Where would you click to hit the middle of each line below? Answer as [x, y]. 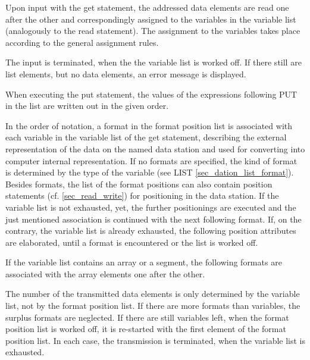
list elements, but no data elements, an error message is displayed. [126, 73]
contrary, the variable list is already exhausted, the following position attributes [151, 231]
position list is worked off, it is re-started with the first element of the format [146, 329]
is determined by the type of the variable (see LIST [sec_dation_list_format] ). [150, 172]
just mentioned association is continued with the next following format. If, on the [154, 219]
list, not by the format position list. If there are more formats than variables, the [153, 306]
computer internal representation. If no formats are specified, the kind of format [151, 160]
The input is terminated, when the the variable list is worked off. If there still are [154, 62]
